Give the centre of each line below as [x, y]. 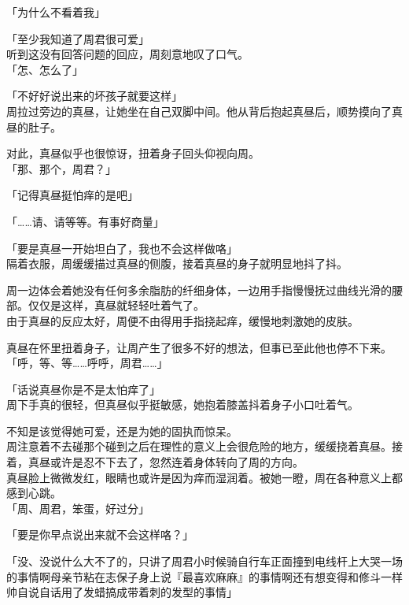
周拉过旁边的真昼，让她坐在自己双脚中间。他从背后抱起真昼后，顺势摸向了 [199, 111]
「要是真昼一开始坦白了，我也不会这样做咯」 [122, 248]
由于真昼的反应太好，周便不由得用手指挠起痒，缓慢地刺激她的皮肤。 [182, 320]
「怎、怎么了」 [45, 69]
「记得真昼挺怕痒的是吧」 [72, 195]
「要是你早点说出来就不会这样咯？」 [100, 534]
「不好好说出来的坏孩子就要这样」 [94, 96]
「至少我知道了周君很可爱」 [78, 38]
